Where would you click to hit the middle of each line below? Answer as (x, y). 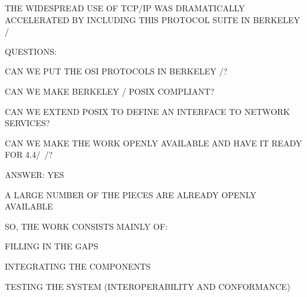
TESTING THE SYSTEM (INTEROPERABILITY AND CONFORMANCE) (148, 286)
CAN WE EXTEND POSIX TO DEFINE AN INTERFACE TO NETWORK (148, 111)
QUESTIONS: (31, 51)
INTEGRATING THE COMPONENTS (78, 266)
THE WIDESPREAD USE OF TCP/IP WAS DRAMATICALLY (125, 8)
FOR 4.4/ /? (29, 154)
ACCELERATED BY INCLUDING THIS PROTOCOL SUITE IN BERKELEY (153, 19)
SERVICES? (27, 123)
